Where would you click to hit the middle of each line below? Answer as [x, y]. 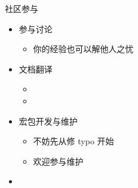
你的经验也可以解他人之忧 [83, 49]
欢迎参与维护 [58, 161]
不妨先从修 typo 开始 [73, 141]
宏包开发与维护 [48, 121]
